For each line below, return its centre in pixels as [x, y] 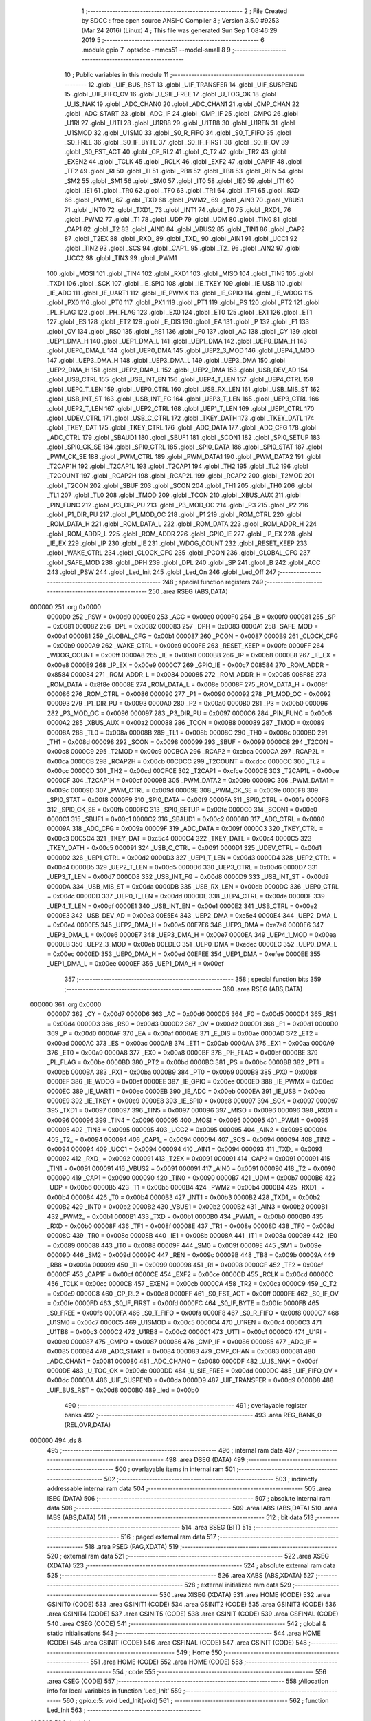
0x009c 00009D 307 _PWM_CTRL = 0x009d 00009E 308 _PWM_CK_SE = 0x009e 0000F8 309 [183, 790]
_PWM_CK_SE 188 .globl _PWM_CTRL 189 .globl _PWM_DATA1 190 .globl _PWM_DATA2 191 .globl [184, 456]
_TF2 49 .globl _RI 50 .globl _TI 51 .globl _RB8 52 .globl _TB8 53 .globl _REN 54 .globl [184, 171]
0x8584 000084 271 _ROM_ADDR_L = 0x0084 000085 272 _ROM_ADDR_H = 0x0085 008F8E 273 [187, 675]
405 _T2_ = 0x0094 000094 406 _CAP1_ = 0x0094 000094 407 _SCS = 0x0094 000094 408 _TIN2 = [191, 1139]
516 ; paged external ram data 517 [168, 1537]
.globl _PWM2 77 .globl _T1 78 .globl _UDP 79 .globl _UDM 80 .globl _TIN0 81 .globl [181, 220]
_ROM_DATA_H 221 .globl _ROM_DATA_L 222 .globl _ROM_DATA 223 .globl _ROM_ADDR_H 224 [182, 524]
